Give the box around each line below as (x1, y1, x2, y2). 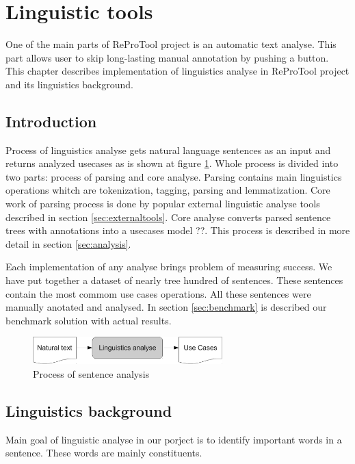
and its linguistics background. (5, 77, 133, 91)
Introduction (5, 110, 97, 131)
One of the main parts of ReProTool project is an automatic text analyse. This (5, 37, 337, 51)
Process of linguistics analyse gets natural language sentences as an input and (5, 142, 331, 157)
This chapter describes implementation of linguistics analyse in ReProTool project (5, 64, 350, 78)
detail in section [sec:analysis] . (5, 236, 131, 250)
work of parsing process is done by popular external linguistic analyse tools (5, 196, 320, 211)
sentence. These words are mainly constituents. (5, 446, 202, 460)
